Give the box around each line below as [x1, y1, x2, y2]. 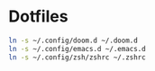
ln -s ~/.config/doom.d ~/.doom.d [8, 36, 139, 45]
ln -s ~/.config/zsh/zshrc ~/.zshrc [8, 52, 146, 62]
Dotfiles [8, 6, 68, 27]
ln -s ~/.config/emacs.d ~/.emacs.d [8, 44, 146, 53]
